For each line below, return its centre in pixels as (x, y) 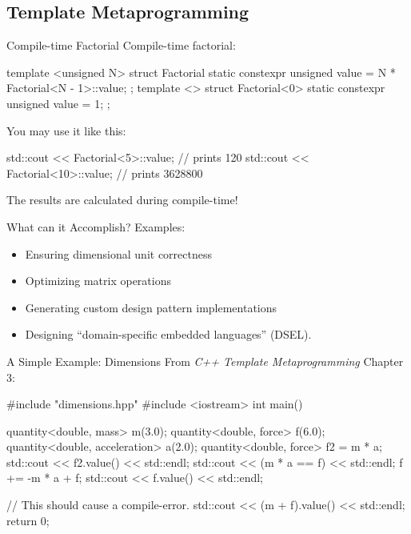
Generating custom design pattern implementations (151, 307)
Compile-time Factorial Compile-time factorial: (121, 45)
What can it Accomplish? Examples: (96, 226)
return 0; (28, 520)
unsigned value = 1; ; (58, 103)
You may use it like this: (66, 130)
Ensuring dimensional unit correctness (118, 253)
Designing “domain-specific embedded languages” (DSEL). (168, 334)
